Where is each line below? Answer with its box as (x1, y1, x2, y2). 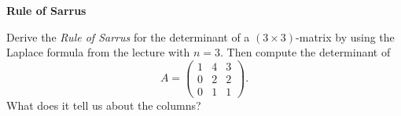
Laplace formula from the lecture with (6, 44, 190, 60)
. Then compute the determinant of (219, 44, 391, 60)
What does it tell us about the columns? (6, 96, 201, 113)
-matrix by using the (296, 28, 395, 45)
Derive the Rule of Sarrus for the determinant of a (6, 28, 250, 45)
